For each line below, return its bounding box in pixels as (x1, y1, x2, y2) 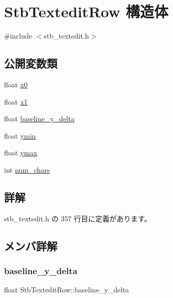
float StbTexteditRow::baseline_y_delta (4, 284, 129, 295)
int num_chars (4, 164, 50, 175)
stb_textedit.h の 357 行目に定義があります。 (4, 213, 152, 223)
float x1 (4, 96, 28, 107)
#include (4, 30, 32, 41)
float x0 (4, 79, 28, 89)
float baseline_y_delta (4, 113, 75, 124)
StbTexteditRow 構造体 (4, 1, 168, 22)
